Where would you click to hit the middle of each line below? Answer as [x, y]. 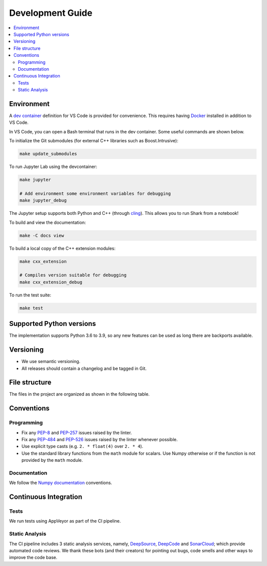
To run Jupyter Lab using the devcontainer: [53, 167]
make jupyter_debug [43, 201]
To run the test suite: [30, 295]
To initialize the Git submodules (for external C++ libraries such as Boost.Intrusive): [94, 141]
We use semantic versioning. [51, 362]
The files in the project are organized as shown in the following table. [79, 394]
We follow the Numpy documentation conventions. [61, 483]
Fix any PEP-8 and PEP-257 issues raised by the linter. [77, 433]
